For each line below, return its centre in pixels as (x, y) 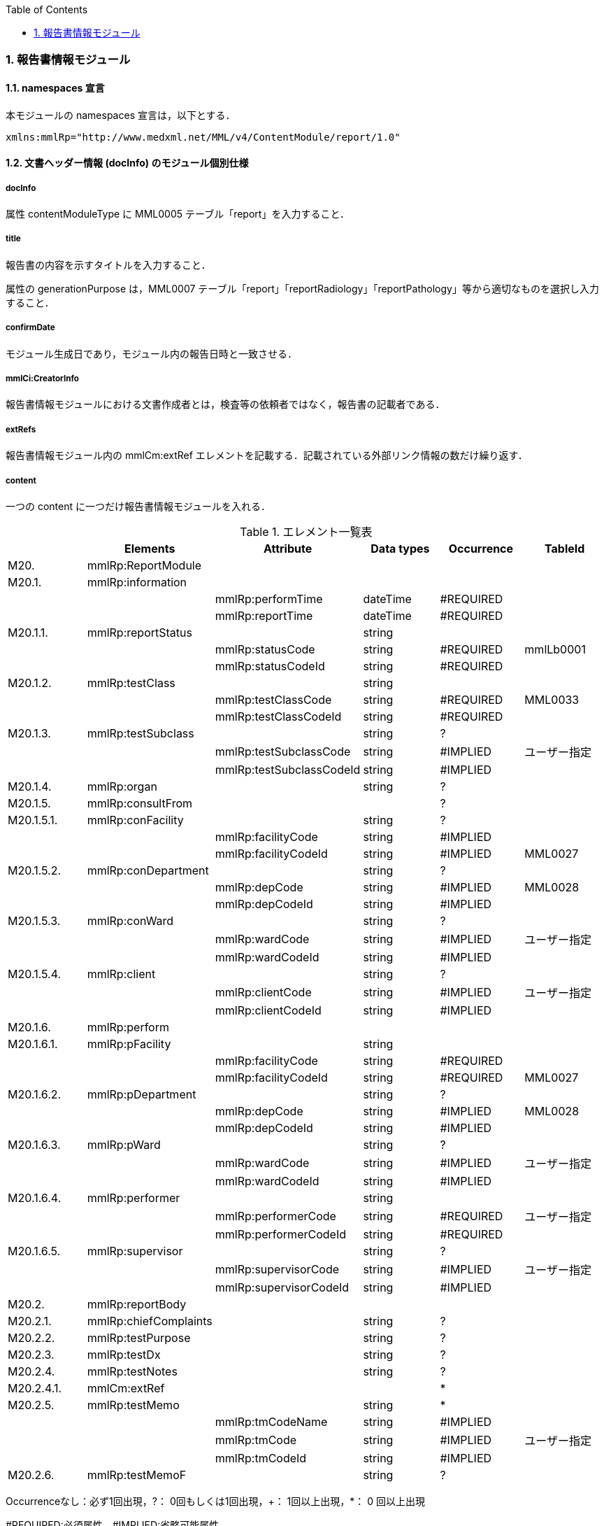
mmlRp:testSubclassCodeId (288, 769)
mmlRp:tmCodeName (271, 1421)
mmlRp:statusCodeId (270, 666)
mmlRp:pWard (124, 1144)
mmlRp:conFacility (135, 820)
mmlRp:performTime (269, 599)
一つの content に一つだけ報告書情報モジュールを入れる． (138, 506)
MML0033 (552, 699)
